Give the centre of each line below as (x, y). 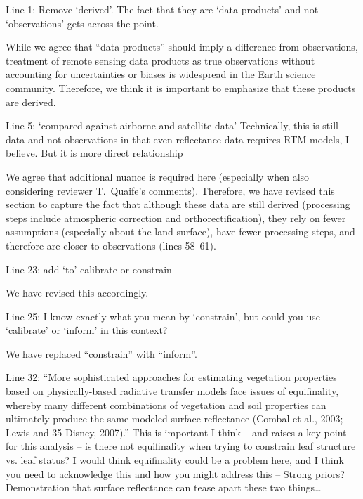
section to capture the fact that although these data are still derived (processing (178, 204)
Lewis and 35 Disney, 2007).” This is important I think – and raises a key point (176, 432)
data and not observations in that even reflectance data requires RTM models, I (178, 139)
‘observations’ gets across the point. (82, 23)
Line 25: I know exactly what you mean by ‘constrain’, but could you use (163, 316)
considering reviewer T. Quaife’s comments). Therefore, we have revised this (170, 190)
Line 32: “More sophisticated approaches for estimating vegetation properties (171, 377)
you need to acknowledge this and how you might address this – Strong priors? (175, 473)
